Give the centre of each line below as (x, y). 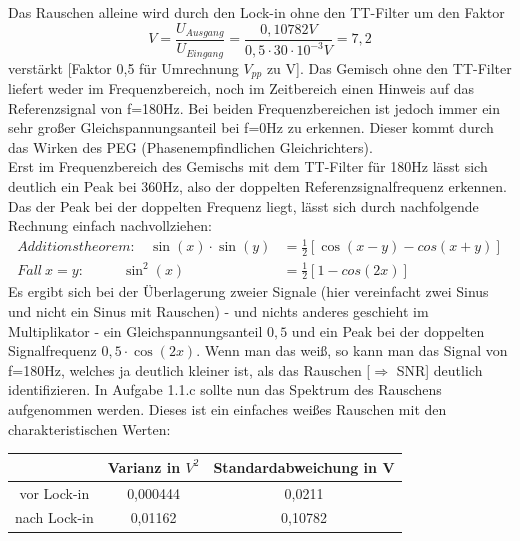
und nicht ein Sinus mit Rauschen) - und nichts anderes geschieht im (218, 311)
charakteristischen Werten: (89, 428)
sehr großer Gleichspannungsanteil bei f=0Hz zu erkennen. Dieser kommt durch (251, 127)
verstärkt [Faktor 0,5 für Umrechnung (123, 67)
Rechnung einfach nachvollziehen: (110, 225)
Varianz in (144, 466)
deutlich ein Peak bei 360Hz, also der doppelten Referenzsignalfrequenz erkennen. (257, 185)
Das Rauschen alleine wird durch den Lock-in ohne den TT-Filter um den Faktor (256, 12)
